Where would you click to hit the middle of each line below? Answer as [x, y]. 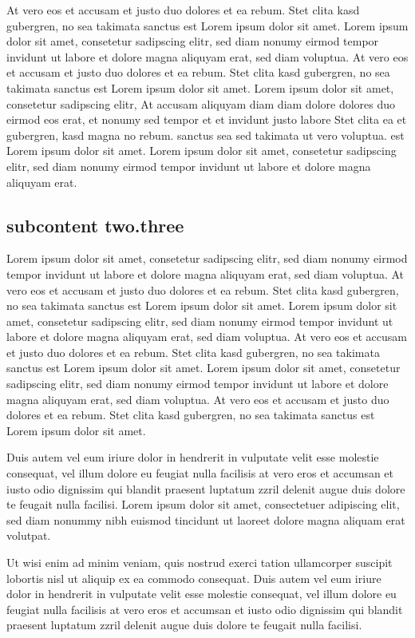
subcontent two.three [95, 225]
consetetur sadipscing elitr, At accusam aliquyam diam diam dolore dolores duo [201, 103]
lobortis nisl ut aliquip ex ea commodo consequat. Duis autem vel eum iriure [194, 578]
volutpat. [29, 535]
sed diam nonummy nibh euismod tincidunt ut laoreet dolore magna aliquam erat [206, 519]
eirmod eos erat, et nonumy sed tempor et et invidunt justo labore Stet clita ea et [207, 119]
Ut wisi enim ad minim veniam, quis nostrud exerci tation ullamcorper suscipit [200, 563]
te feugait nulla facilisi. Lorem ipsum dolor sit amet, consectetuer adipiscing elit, [203, 504]
